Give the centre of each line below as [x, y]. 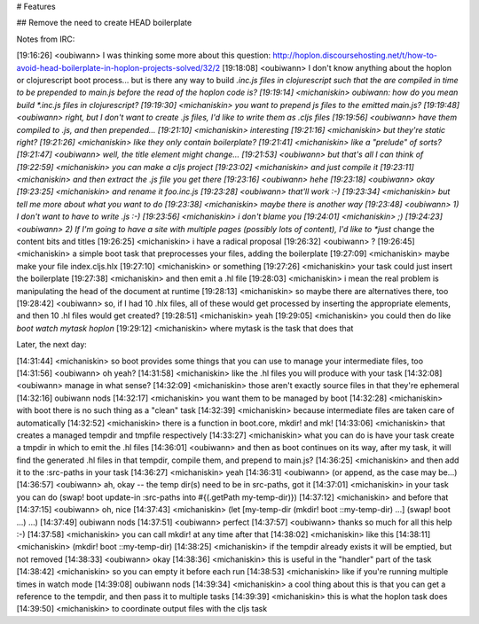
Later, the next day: [52, 345]
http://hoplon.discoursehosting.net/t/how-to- [355, 55]
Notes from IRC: [46, 39]
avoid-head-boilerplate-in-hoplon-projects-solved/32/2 [118, 67]
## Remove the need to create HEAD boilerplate [104, 23]
